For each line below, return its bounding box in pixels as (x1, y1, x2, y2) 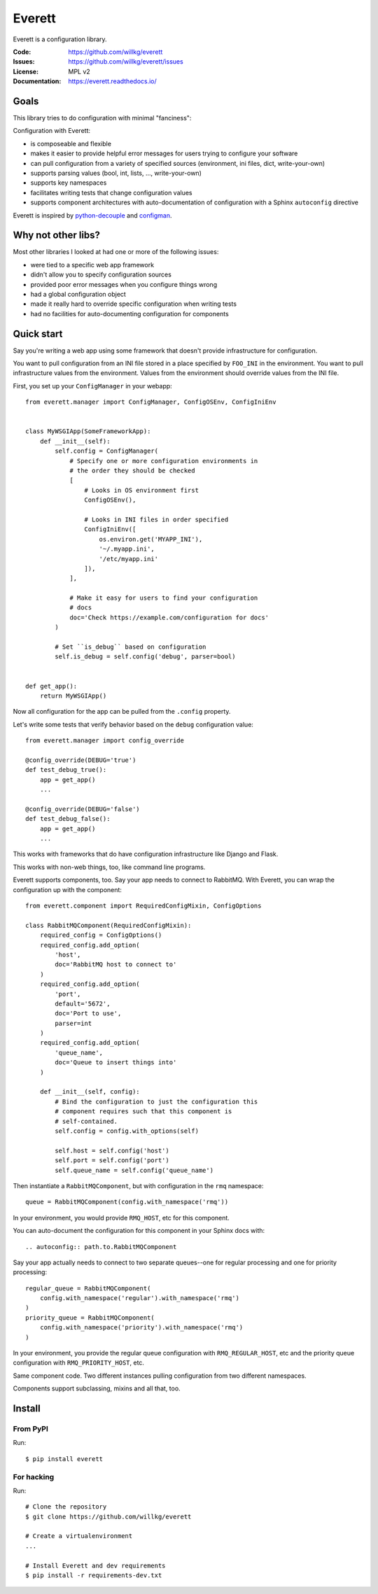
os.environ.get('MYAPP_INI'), (99, 535, 203, 543)
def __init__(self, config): (39, 1088, 140, 1096)
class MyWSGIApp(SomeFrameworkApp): (25, 428, 151, 435)
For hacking (13, 1472, 55, 1481)
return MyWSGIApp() (39, 691, 107, 700)
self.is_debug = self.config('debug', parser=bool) (55, 653, 236, 661)
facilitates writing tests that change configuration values (30, 188, 192, 197)
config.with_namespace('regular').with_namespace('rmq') (39, 1295, 239, 1302)
